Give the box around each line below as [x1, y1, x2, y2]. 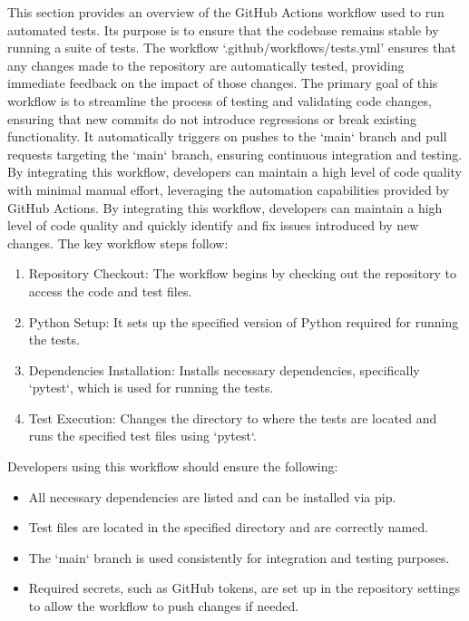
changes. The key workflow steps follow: [7, 233, 229, 252]
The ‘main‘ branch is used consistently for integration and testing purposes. [28, 548, 450, 567]
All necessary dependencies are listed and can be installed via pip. [28, 487, 396, 506]
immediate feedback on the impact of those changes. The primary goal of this [7, 73, 438, 92]
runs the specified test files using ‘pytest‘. [28, 426, 257, 445]
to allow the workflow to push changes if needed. [28, 597, 299, 616]
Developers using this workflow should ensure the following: [7, 457, 338, 476]
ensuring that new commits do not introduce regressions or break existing [7, 109, 417, 128]
